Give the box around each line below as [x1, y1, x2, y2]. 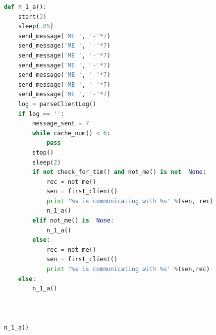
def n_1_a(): [4, 3, 47, 10]
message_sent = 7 [32, 120, 89, 127]
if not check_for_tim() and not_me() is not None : [32, 168, 207, 176]
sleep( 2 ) [32, 159, 61, 166]
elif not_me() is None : [32, 217, 114, 224]
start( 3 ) [18, 13, 47, 20]
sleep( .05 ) [18, 23, 54, 30]
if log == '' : [18, 110, 64, 117]
